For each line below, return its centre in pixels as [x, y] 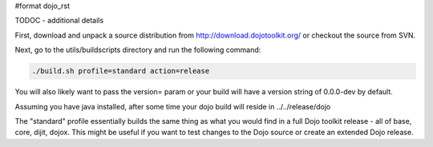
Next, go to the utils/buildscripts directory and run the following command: [138, 50]
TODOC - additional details [59, 21]
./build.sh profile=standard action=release [121, 71]
